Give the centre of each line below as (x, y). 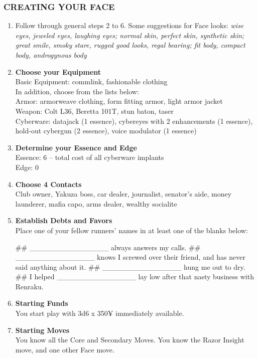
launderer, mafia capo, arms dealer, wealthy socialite (96, 203)
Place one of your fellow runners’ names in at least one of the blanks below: (132, 230)
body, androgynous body (51, 55)
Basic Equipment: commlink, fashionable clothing (91, 81)
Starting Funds (42, 303)
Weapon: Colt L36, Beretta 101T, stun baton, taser (94, 111)
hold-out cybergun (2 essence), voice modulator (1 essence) (106, 131)
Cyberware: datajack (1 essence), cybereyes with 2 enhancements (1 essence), (134, 121)
